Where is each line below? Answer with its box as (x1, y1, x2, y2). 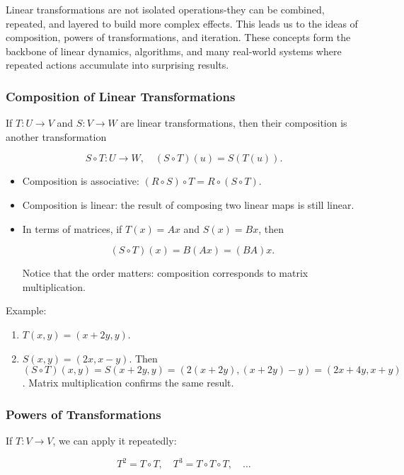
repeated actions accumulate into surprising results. (6, 57, 229, 72)
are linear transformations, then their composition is (120, 115, 347, 130)
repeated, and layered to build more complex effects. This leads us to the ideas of (6, 16, 358, 30)
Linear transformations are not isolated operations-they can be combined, (6, 2, 325, 16)
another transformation (6, 129, 107, 144)
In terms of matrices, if (22, 221, 122, 236)
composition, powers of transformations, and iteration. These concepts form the (6, 30, 351, 45)
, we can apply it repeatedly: (52, 433, 177, 447)
